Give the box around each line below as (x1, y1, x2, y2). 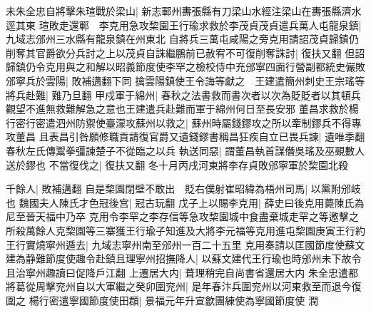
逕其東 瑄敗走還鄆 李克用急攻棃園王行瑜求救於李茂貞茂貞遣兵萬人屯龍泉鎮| (6, 17, 362, 32)
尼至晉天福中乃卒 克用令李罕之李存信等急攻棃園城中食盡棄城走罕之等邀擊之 (6, 209, 359, 224)
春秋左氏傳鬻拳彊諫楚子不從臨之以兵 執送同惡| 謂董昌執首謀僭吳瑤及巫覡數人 (6, 143, 365, 158)
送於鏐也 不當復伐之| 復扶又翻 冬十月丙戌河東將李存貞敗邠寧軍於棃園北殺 (6, 157, 348, 172)
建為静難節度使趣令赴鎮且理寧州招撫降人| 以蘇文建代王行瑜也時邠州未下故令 (6, 251, 362, 266)
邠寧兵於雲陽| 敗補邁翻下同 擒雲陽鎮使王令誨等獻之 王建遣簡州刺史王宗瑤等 (6, 73, 365, 88)
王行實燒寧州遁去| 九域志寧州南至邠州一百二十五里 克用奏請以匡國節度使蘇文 (6, 237, 365, 252)
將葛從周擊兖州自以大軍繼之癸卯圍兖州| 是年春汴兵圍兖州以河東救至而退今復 (6, 279, 362, 294)
